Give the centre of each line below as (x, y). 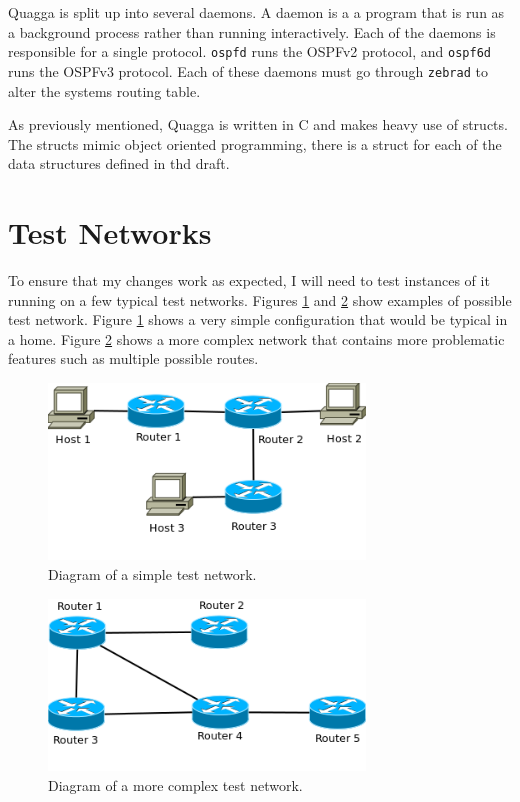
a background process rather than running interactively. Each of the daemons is (252, 31)
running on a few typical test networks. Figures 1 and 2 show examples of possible (260, 299)
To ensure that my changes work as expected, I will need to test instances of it (249, 280)
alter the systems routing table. (104, 90)
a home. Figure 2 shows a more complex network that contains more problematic (256, 338)
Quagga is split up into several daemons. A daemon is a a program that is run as (256, 12)
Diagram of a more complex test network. (175, 784)
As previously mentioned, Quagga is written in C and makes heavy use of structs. (258, 124)
